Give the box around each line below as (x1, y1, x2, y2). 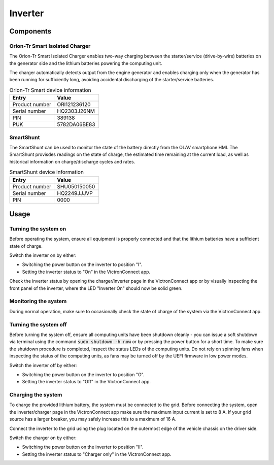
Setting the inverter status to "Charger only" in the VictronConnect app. (22, 451, 172, 457)
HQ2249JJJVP (56, 189, 93, 196)
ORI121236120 (56, 101, 91, 108)
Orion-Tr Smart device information (9, 87, 91, 94)
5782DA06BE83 (56, 121, 95, 128)
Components (9, 27, 52, 36)
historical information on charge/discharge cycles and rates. (9, 158, 135, 164)
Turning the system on (9, 225, 66, 232)
